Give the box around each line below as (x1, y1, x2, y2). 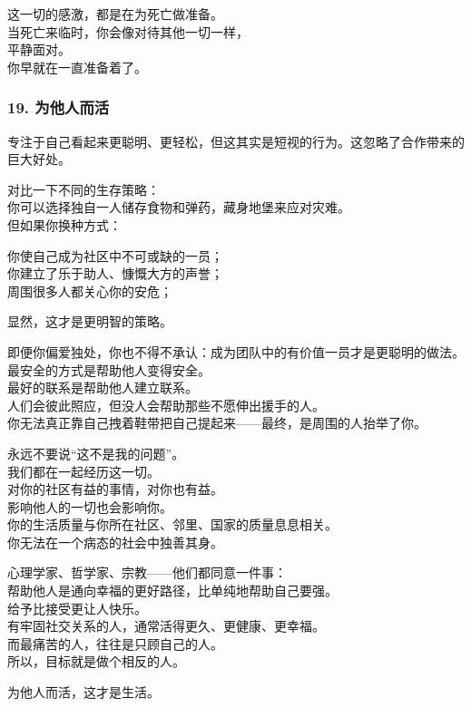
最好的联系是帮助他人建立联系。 (7, 378, 198, 397)
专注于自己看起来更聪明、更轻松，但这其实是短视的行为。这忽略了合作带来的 (7, 131, 465, 150)
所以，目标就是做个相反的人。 (7, 652, 185, 671)
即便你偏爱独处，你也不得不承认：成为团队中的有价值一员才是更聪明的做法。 (7, 342, 465, 361)
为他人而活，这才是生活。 (7, 683, 160, 702)
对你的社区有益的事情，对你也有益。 (7, 479, 223, 499)
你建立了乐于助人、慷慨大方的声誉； (7, 264, 223, 283)
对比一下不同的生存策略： (7, 179, 160, 199)
